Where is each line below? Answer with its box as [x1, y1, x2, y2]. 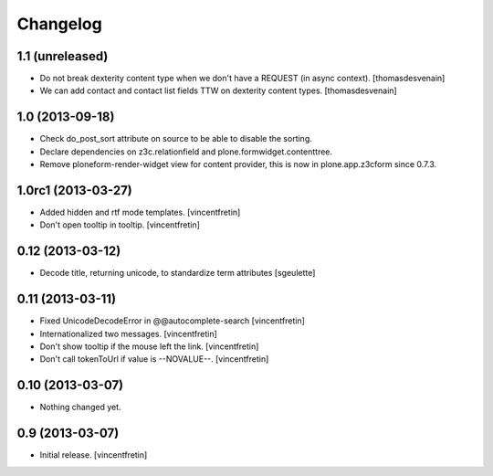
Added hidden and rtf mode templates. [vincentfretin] [39, 206, 241, 218]
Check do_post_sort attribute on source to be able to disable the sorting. [39, 133, 312, 144]
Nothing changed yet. [39, 402, 122, 413]
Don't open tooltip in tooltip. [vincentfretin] [39, 219, 201, 230]
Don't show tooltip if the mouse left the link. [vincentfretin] [39, 341, 259, 352]
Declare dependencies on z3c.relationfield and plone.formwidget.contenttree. [39, 146, 333, 157]
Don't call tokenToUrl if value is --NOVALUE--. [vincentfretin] [39, 354, 269, 365]
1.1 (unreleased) [16, 48, 109, 64]
